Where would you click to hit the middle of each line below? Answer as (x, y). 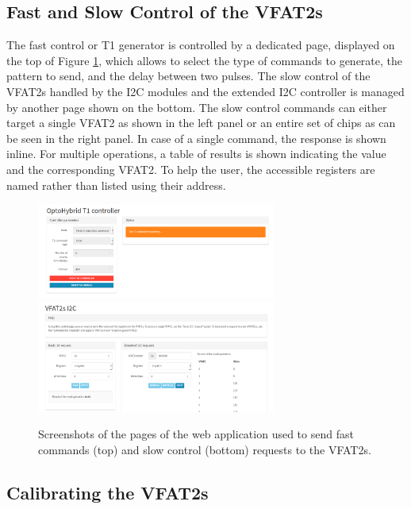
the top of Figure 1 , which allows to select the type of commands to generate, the (205, 60)
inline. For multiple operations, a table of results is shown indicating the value (196, 154)
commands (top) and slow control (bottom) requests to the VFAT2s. (205, 449)
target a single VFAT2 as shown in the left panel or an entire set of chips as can (201, 123)
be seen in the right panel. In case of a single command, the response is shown (196, 138)
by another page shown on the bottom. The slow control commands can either (197, 107)
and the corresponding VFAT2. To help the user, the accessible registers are (191, 169)
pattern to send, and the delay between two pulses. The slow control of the (188, 76)
